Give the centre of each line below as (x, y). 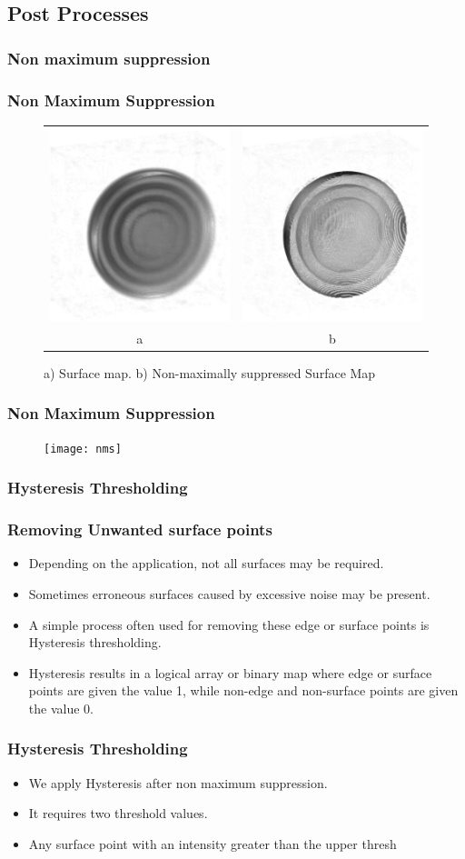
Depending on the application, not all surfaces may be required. (206, 563)
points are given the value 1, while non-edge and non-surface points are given (243, 690)
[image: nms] (83, 449)
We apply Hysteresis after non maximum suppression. (178, 782)
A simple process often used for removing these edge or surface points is (229, 624)
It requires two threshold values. (118, 813)
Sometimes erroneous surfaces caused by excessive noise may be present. (229, 594)
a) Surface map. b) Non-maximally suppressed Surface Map (210, 372)
